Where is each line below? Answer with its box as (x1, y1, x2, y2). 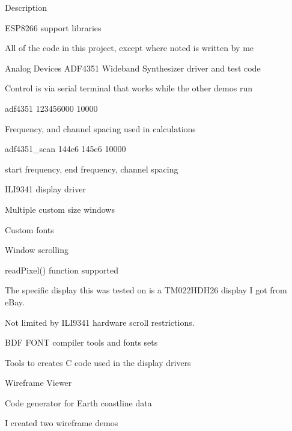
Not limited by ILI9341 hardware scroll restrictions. (5, 316, 195, 328)
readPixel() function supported (5, 263, 119, 276)
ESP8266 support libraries (5, 21, 102, 34)
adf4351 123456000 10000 (5, 102, 98, 114)
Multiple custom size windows (5, 203, 115, 215)
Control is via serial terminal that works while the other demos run (5, 82, 252, 94)
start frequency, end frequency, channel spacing (5, 162, 178, 175)
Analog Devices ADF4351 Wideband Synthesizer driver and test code (5, 61, 261, 74)
